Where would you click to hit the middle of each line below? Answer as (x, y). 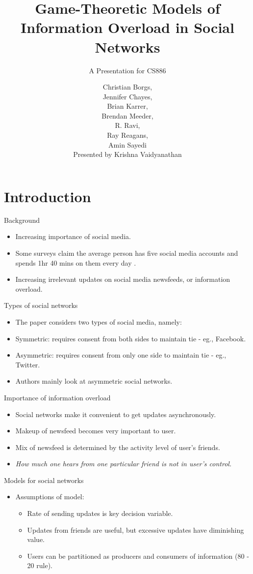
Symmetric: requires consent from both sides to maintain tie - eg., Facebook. (131, 338)
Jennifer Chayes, (127, 96)
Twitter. (28, 364)
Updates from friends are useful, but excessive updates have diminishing (136, 529)
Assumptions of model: (50, 497)
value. (36, 539)
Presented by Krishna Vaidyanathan (127, 154)
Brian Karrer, (127, 106)
